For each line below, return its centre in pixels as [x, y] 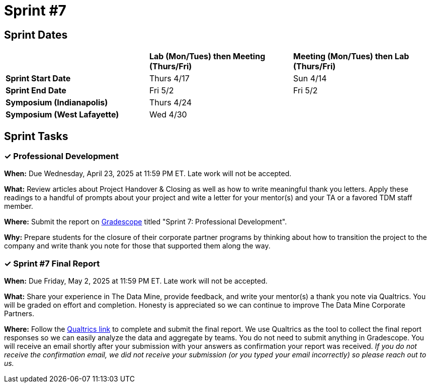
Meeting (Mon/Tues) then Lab [351, 56]
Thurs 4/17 [169, 79]
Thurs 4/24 [170, 103]
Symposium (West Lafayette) [62, 115]
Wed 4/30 [168, 115]
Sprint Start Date [38, 79]
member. [19, 206]
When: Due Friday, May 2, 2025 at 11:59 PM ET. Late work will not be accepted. [136, 281]
